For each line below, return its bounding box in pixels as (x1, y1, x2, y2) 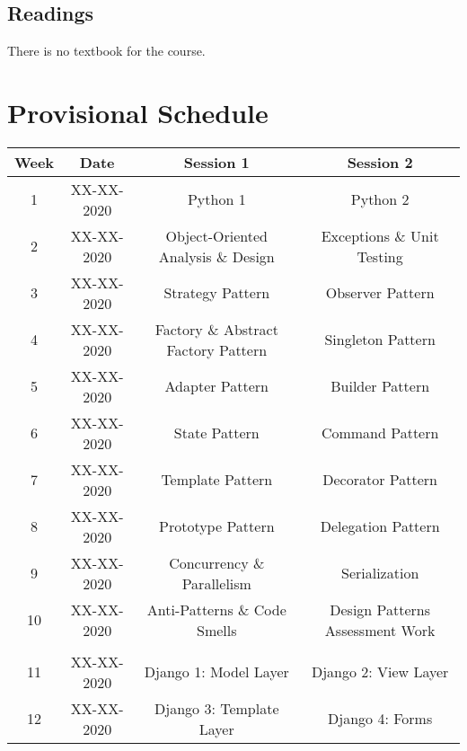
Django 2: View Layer (311, 661, 449, 683)
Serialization (341, 562, 419, 584)
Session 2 (347, 151, 413, 172)
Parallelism (181, 572, 251, 594)
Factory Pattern (166, 339, 268, 360)
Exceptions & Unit (321, 225, 439, 246)
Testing (357, 245, 403, 267)
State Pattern (173, 422, 260, 444)
